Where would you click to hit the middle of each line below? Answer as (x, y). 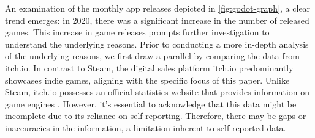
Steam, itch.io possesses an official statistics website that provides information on (157, 92)
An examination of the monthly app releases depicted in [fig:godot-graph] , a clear (158, 8)
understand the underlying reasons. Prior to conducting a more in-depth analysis (157, 44)
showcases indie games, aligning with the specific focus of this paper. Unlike (147, 80)
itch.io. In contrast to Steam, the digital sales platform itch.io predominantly (149, 67)
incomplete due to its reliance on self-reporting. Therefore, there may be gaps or (156, 116)
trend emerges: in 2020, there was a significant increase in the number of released (157, 20)
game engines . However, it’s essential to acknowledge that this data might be (151, 103)
